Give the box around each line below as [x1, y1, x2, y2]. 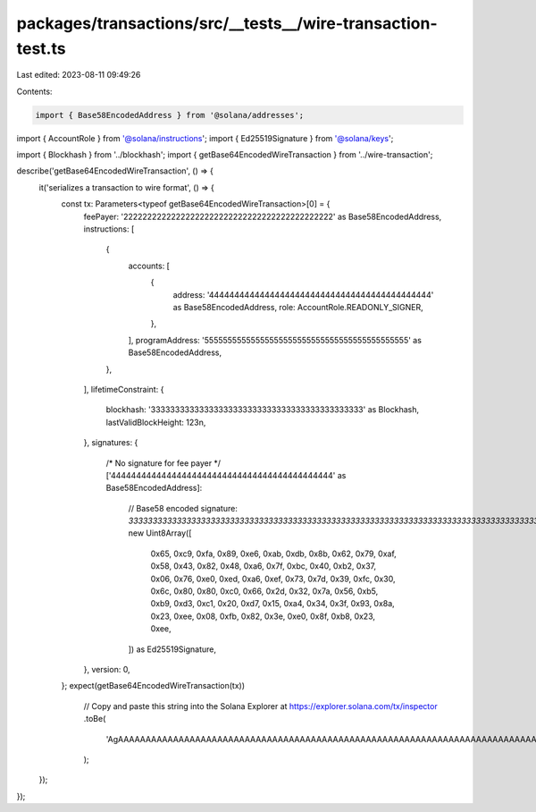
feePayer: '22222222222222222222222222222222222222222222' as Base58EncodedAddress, [83, 211, 442, 222]
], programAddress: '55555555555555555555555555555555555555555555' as [128, 334, 422, 345]
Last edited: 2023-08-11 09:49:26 [16, 70, 141, 80]
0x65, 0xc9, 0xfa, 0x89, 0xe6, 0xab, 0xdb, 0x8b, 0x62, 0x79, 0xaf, [150, 548, 397, 559]
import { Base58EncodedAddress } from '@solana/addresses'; [35, 110, 305, 120]
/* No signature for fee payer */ [105, 457, 222, 469]
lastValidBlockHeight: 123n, [105, 417, 206, 427]
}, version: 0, [83, 664, 130, 674]
